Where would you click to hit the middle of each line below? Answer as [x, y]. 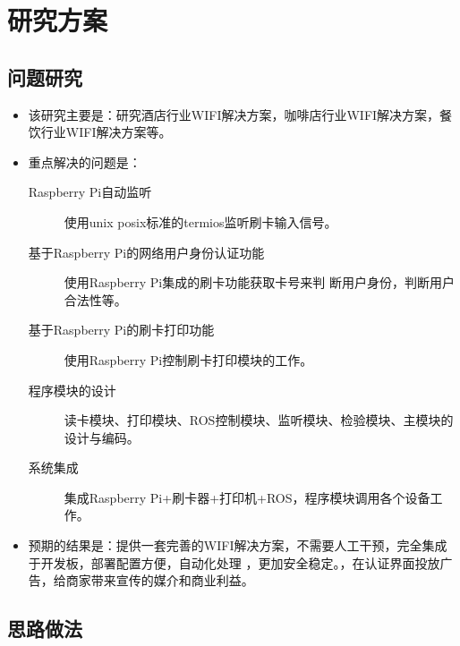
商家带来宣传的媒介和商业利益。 [160, 580]
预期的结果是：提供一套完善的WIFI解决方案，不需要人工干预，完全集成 [238, 545]
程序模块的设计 [72, 390]
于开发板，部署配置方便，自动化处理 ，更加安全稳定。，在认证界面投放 [234, 562]
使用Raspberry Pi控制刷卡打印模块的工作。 [188, 359]
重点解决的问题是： [85, 161]
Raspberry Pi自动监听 [90, 192]
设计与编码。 [102, 437]
